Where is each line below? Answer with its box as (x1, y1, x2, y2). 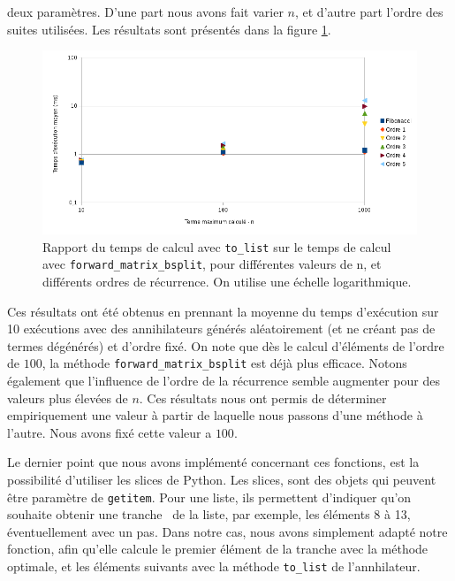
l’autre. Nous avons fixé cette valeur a (7, 423, 212, 441)
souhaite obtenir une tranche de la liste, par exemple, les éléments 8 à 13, (7, 505, 411, 524)
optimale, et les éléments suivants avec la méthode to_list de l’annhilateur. (7, 556, 421, 575)
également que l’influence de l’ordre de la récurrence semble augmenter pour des (7, 371, 440, 389)
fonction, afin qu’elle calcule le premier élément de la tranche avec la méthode (7, 539, 428, 558)
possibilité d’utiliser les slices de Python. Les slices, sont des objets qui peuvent (7, 470, 436, 488)
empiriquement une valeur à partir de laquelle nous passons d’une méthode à (7, 406, 423, 424)
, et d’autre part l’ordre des (294, 3, 444, 20)
